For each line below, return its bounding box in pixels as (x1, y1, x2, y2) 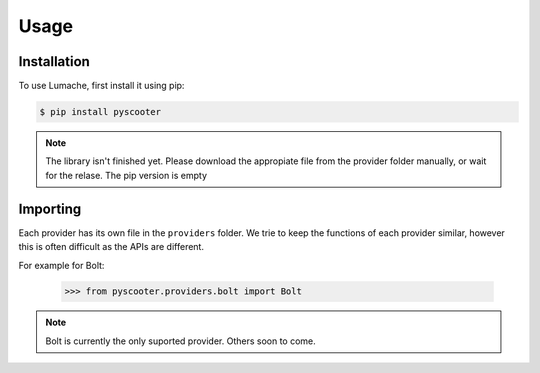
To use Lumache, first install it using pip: (18, 80, 185, 92)
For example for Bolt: (18, 259, 105, 271)
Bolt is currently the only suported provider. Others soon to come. (45, 335, 317, 347)
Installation (18, 53, 90, 70)
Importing (18, 200, 82, 217)
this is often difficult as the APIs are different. (18, 241, 205, 253)
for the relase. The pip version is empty (45, 169, 208, 181)
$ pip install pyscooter (39, 106, 162, 118)
